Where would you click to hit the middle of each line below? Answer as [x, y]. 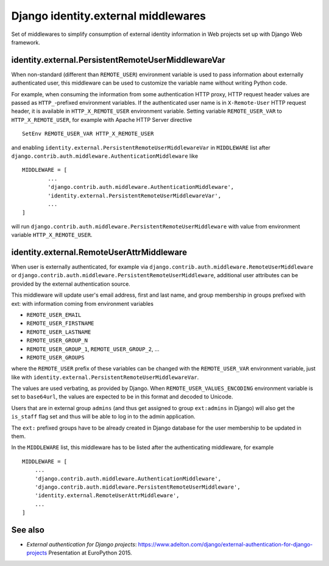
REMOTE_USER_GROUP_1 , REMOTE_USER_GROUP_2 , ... [93, 349]
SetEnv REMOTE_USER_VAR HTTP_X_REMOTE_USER [88, 134]
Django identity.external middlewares [109, 16]
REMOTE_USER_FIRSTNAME [60, 324]
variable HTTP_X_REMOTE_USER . [52, 235]
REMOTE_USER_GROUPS [55, 357]
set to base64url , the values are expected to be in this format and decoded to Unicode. [122, 397]
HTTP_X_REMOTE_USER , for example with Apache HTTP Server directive [101, 119]
